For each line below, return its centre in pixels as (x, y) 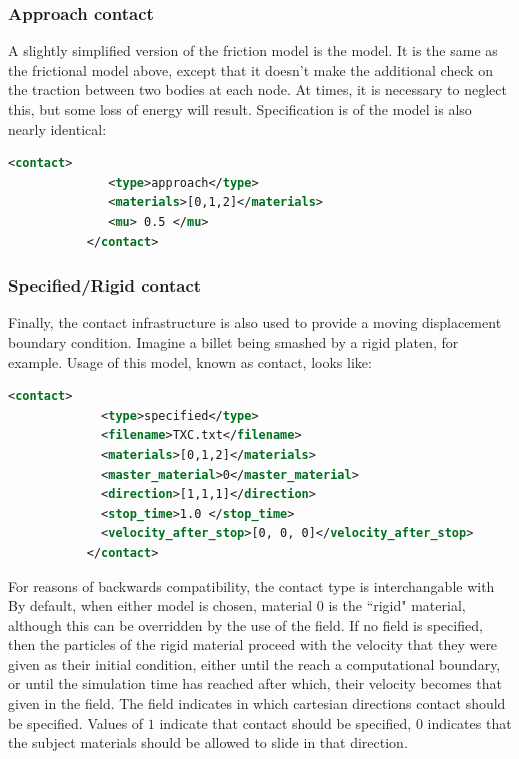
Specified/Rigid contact (105, 285)
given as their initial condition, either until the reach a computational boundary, (254, 663)
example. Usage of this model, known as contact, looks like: (190, 361)
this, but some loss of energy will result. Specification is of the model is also (240, 109)
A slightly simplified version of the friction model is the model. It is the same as (253, 50)
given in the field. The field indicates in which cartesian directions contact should (257, 703)
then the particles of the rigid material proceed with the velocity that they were (253, 644)
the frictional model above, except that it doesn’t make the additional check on (251, 69)
